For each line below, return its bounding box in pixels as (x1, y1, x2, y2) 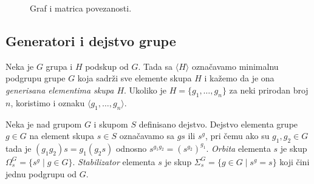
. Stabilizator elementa (72, 155, 155, 168)
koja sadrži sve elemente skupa (77, 72, 192, 84)
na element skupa (29, 129, 95, 142)
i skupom (94, 117, 128, 130)
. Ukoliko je (124, 83, 167, 96)
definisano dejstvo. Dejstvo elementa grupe (138, 117, 298, 130)
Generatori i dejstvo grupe (5, 31, 176, 50)
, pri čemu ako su (205, 129, 270, 142)
